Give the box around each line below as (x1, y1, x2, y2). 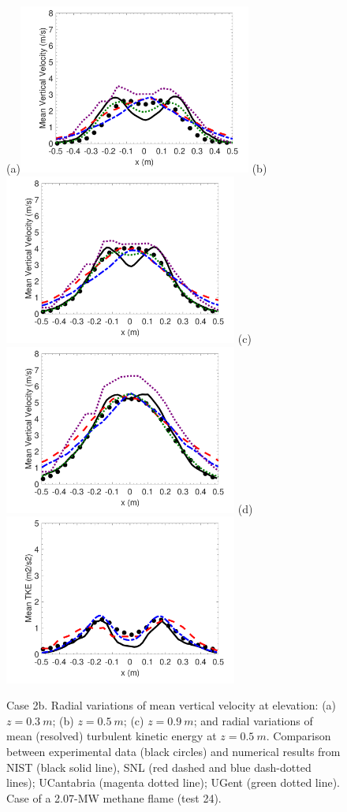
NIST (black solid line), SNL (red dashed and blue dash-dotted (6, 758, 312, 775)
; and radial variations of (193, 712, 313, 728)
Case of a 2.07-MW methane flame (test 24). (6, 789, 222, 806)
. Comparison (266, 728, 331, 744)
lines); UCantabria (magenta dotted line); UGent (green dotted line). (6, 774, 340, 791)
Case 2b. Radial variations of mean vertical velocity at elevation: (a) (6, 697, 337, 713)
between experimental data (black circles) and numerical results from (6, 743, 341, 759)
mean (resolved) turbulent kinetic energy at (6, 728, 217, 744)
